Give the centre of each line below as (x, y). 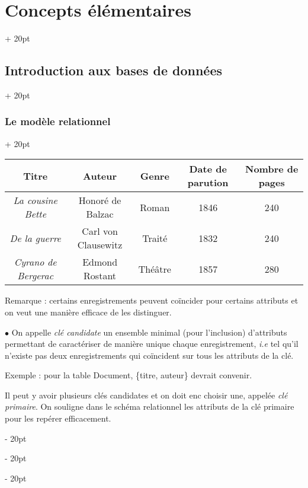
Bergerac (36, 276)
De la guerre (35, 238)
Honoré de (100, 200)
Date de (208, 169)
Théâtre (155, 269)
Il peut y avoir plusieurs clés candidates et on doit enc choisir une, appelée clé (146, 395)
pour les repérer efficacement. (58, 418)
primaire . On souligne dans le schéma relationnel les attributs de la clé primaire (150, 406)
